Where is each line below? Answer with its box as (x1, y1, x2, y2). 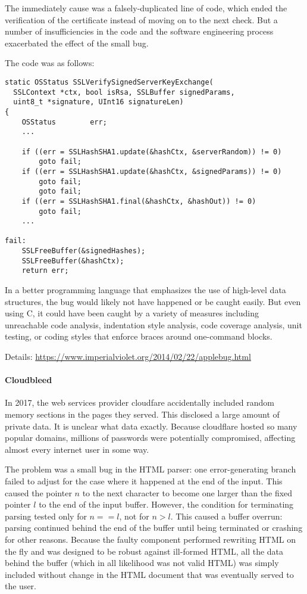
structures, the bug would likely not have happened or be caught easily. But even (5, 295, 301, 307)
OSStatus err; (21, 117, 107, 126)
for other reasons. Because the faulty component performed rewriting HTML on (5, 533, 296, 545)
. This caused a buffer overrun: (170, 509, 283, 522)
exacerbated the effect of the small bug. (5, 36, 149, 49)
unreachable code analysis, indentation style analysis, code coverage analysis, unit (5, 318, 302, 331)
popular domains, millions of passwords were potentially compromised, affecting (5, 431, 296, 444)
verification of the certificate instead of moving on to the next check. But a (5, 13, 278, 26)
